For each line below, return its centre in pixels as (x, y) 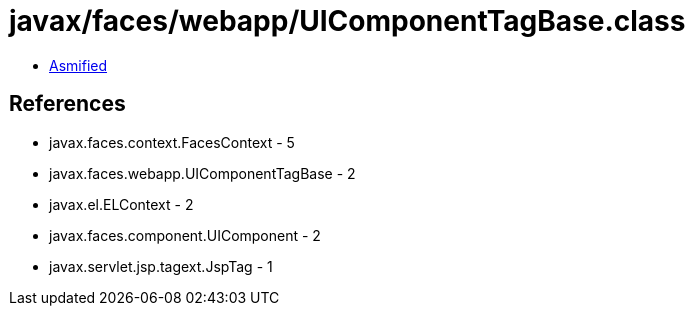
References (67, 104)
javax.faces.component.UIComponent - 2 (185, 235)
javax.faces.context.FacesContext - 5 (172, 142)
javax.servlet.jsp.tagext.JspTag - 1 (161, 266)
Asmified (78, 65)
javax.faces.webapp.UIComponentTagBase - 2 (202, 173)
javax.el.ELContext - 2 (121, 204)
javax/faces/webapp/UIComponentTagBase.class (347, 21)
